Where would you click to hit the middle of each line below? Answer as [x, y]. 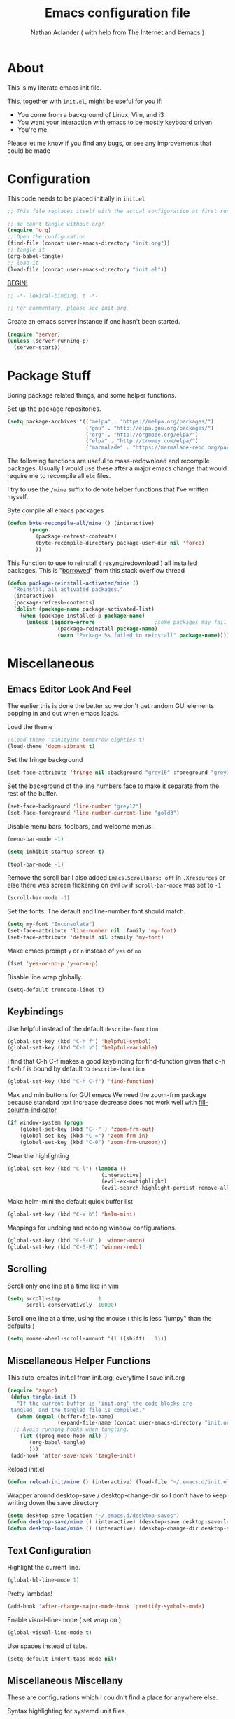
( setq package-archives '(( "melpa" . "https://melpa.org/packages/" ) [111, 421]
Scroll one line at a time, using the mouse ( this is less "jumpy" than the [109, 1319]
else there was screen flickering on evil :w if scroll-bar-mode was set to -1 [114, 885]
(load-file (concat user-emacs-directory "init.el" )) [87, 269]
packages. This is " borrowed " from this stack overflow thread [96, 570]
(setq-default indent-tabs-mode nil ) [62, 1659]
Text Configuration [49, 1550]
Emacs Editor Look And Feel [69, 689]
